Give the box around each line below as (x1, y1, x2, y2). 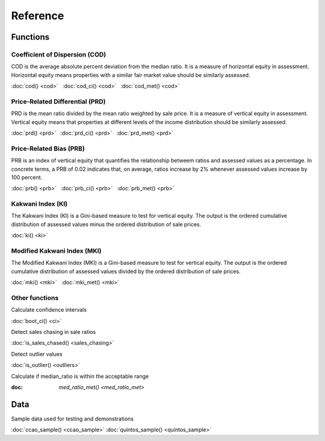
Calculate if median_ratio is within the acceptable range (11, 372, 149, 380)
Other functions (11, 294, 59, 302)
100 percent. (11, 173, 43, 180)
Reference (11, 9, 64, 22)
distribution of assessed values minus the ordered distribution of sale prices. (11, 220, 202, 228)
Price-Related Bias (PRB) (11, 144, 85, 153)
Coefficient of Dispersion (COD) (11, 50, 107, 58)
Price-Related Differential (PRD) (11, 97, 106, 105)
